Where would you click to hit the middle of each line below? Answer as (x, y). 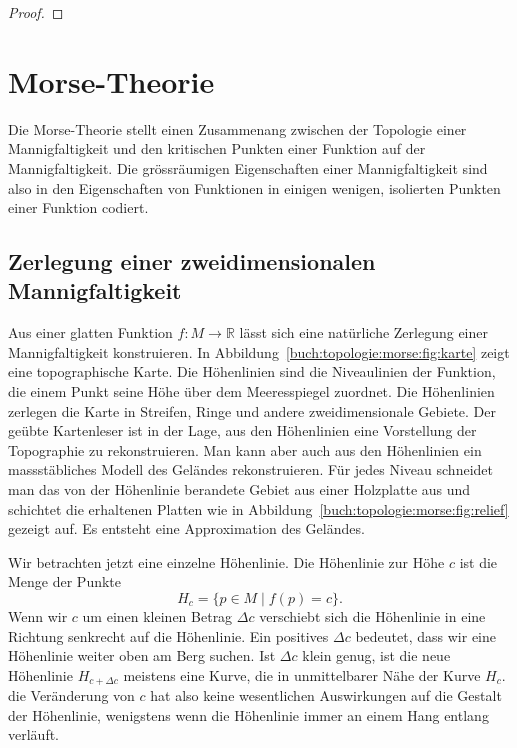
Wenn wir (38, 616)
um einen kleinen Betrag (157, 616)
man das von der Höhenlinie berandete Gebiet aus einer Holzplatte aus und (239, 489)
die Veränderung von (71, 695)
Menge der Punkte (65, 581)
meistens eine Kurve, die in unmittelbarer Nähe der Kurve (302, 674)
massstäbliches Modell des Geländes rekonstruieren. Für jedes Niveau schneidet (250, 469)
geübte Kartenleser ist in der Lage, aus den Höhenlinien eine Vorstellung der (242, 430)
